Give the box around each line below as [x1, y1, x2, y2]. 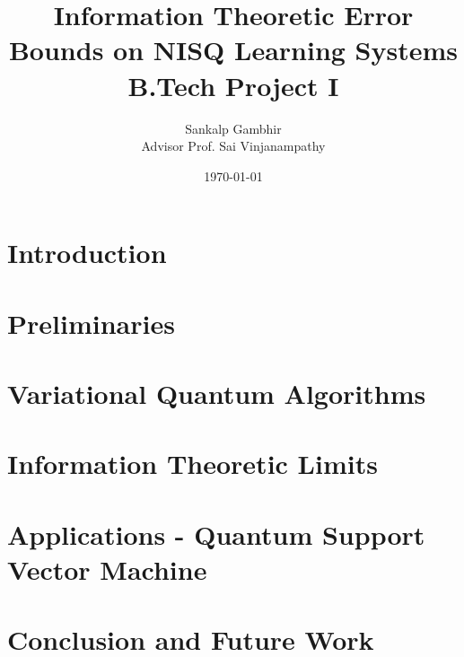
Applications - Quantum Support [7, 515, 425, 552]
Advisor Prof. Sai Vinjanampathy [141, 136, 326, 155]
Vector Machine [7, 550, 207, 587]
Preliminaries [7, 304, 175, 341]
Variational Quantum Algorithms [7, 375, 426, 412]
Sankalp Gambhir [185, 118, 282, 137]
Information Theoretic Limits [7, 445, 378, 482]
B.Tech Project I [127, 66, 339, 103]
